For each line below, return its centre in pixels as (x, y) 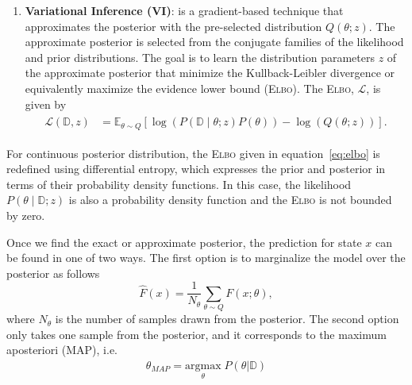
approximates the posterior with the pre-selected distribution (173, 26)
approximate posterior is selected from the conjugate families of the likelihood (214, 42)
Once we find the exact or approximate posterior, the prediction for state (184, 242)
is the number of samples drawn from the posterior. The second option (227, 319)
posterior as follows (53, 273)
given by (46, 104)
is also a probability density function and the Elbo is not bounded (230, 200)
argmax (203, 366)
